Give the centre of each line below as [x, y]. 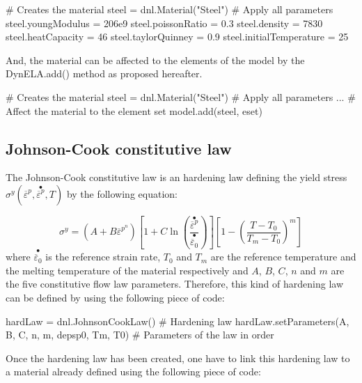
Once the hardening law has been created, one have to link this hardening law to [178, 358]
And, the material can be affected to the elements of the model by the [155, 60]
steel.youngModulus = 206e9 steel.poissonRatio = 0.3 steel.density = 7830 [164, 23]
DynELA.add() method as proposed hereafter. [104, 73]
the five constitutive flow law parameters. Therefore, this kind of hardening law [174, 284]
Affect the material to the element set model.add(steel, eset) [134, 110]
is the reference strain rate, [103, 257]
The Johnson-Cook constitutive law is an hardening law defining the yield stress [176, 177]
